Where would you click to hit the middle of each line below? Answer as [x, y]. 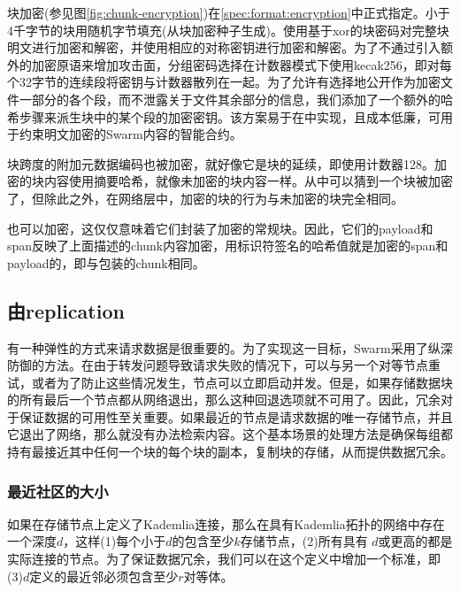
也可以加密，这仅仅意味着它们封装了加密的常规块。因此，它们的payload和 [220, 228]
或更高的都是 [415, 541]
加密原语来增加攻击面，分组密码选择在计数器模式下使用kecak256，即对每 [241, 64]
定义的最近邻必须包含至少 [104, 576]
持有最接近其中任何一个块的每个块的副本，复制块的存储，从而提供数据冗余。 [230, 452]
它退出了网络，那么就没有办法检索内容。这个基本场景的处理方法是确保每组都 [230, 434]
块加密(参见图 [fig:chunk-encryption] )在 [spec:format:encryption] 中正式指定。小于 [229, 12]
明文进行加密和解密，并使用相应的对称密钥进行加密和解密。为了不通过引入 [224, 47]
